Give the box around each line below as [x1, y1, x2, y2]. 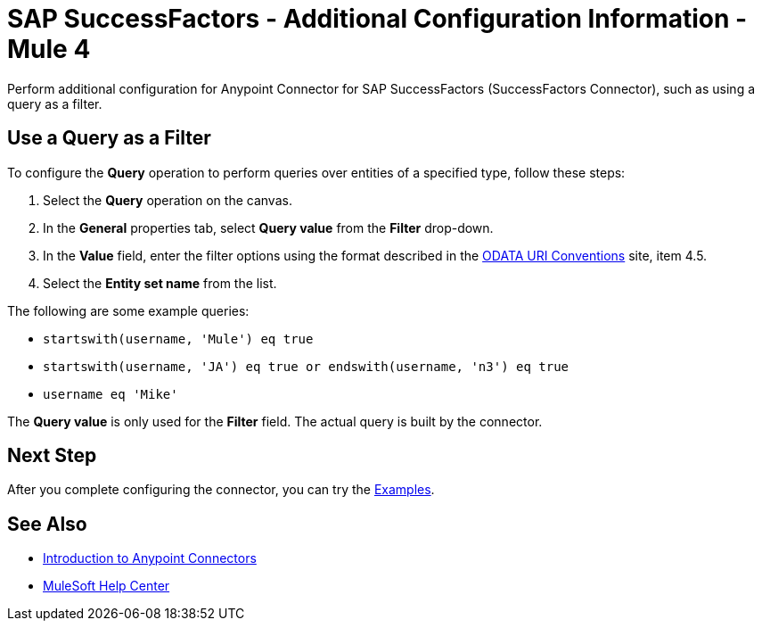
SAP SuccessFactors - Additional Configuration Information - [7, 4, 748, 34]
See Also [7, 512, 87, 535]
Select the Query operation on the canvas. [43, 192, 292, 208]
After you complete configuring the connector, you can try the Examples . [7, 482, 435, 498]
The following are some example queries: [7, 302, 250, 318]
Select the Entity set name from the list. [43, 275, 277, 291]
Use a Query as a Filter [7, 127, 211, 150]
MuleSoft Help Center [43, 578, 170, 594]
